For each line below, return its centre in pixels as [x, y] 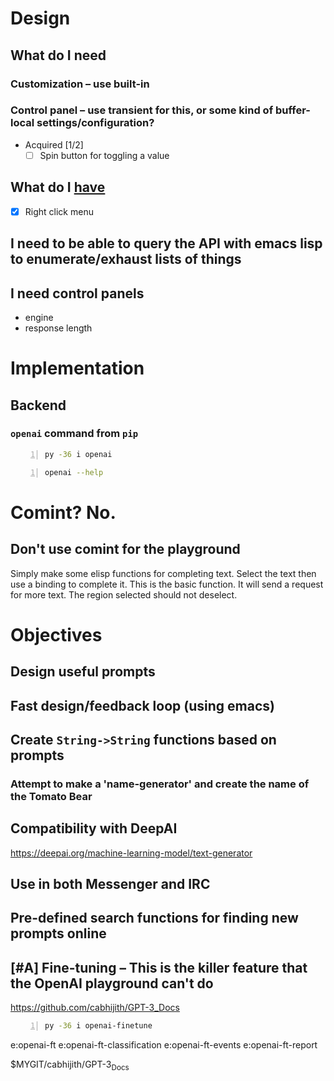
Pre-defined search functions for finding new [154, 918]
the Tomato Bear [51, 796]
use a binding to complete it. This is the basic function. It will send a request [167, 584]
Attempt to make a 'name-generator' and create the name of [160, 784]
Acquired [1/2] [54, 144]
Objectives [56, 634]
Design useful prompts [83, 672]
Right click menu [59, 211]
